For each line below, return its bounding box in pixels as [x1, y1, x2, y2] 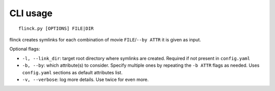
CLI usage [9, 8, 53, 19]
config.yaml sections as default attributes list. [22, 69, 123, 75]
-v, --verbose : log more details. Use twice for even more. [22, 76, 149, 82]
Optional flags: [9, 46, 40, 52]
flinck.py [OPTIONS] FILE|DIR [18, 25, 94, 31]
